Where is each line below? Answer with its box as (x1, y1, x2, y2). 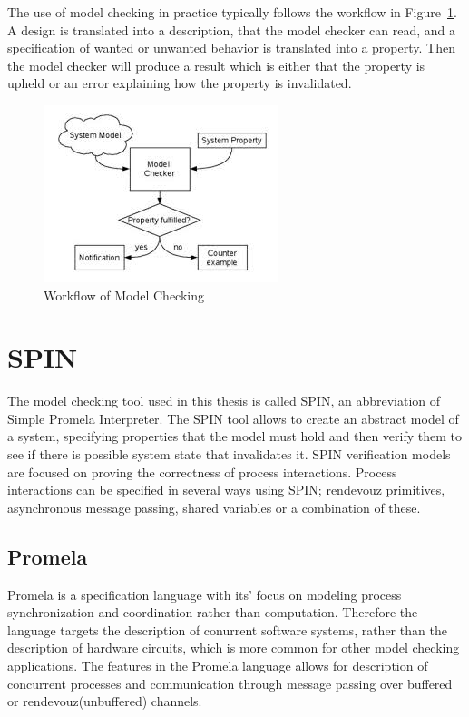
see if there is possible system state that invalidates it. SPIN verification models (7, 445, 451, 464)
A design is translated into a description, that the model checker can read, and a (7, 20, 455, 39)
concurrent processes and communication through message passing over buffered (7, 673, 453, 692)
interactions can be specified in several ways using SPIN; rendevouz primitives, (7, 480, 445, 499)
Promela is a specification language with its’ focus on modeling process (7, 584, 402, 604)
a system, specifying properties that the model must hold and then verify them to (7, 427, 463, 446)
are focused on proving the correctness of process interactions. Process (7, 462, 397, 481)
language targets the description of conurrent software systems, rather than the (7, 620, 447, 639)
